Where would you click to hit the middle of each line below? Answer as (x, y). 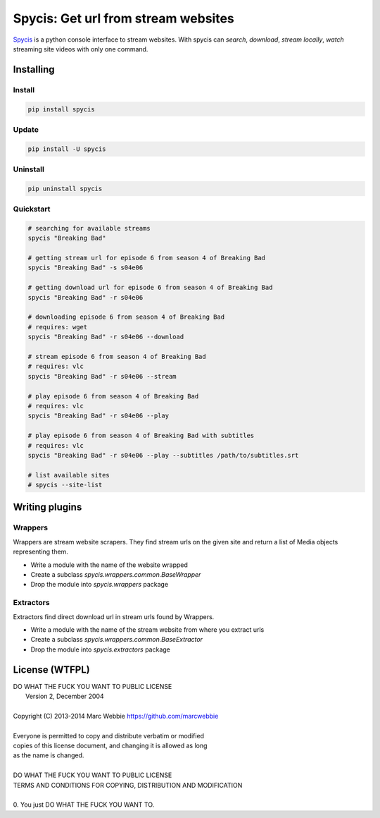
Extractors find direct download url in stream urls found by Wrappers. (114, 616)
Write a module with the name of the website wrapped (109, 565)
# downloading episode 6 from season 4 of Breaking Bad (126, 317)
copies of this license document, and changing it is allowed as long (110, 745)
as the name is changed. (49, 755)
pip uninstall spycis (65, 188)
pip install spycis (61, 109)
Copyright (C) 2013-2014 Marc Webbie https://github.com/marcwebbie (116, 716)
